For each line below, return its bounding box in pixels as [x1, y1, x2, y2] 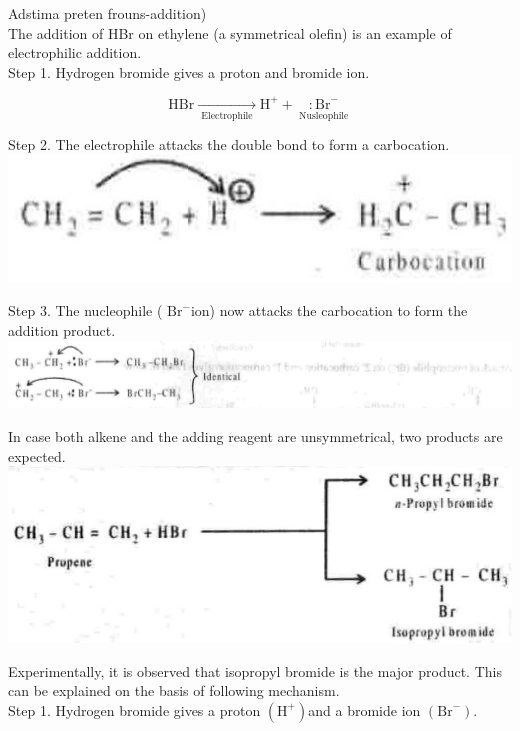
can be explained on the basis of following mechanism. [8, 680, 340, 701]
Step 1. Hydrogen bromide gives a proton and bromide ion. [8, 61, 370, 82]
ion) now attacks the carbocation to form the [190, 300, 468, 321]
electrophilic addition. [8, 42, 142, 63]
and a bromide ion [308, 699, 421, 720]
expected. [8, 445, 66, 466]
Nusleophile [299, 110, 349, 121]
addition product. [8, 319, 116, 340]
